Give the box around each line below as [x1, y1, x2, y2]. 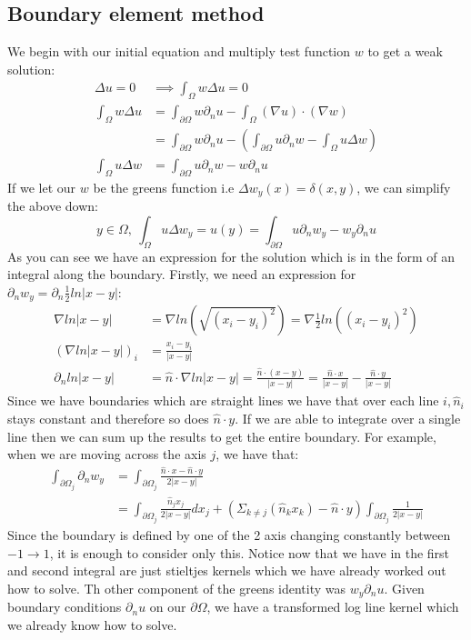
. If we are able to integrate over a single [235, 408, 461, 427]
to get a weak [367, 42, 443, 61]
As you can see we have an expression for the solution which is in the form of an [7, 246, 456, 265]
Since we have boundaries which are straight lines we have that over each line [7, 391, 439, 410]
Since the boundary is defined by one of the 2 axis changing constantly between [7, 525, 451, 545]
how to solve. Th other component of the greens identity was [7, 578, 346, 597]
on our [149, 597, 186, 616]
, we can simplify [356, 177, 451, 196]
